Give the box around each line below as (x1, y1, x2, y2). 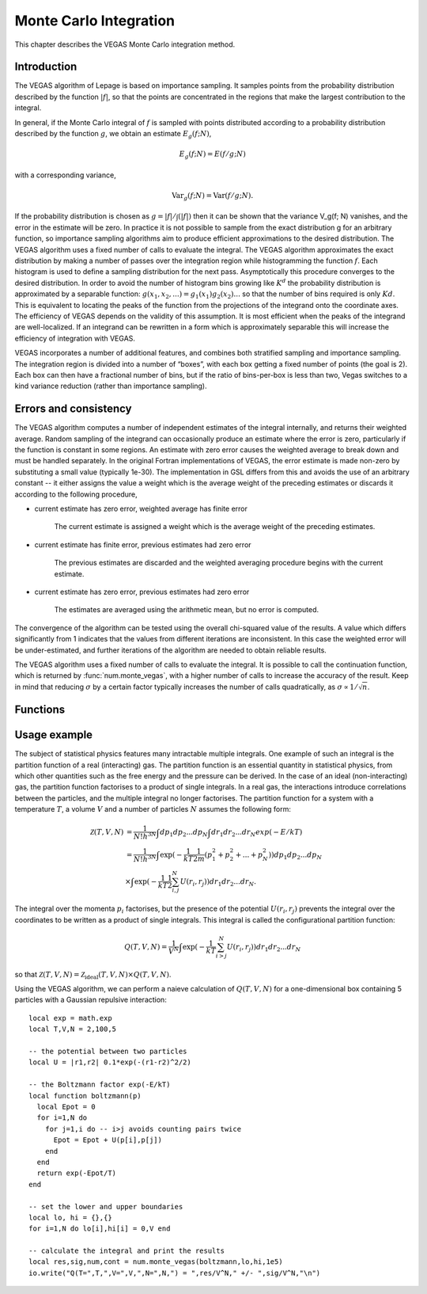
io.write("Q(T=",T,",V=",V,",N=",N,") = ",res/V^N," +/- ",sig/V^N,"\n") (28, 1268, 321, 1277)
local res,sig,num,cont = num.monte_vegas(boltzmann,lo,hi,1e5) (28, 1258, 284, 1266)
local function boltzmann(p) (28, 1091, 142, 1100)
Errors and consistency (14, 402, 132, 416)
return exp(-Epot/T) (36, 1169, 117, 1178)
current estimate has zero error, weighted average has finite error (34, 504, 248, 513)
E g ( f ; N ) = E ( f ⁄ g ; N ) (179, 150, 247, 160)
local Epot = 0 (36, 1102, 96, 1111)
